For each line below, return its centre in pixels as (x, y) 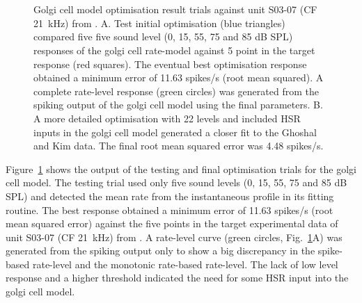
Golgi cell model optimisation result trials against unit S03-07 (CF (175, 9)
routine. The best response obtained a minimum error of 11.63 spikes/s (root (170, 210)
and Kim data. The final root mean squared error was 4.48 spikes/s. (179, 146)
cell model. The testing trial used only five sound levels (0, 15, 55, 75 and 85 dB (176, 182)
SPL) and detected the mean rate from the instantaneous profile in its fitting (170, 196)
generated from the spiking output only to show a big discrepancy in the (160, 251)
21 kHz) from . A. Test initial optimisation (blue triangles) (159, 23)
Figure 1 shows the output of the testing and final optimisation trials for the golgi (181, 169)
